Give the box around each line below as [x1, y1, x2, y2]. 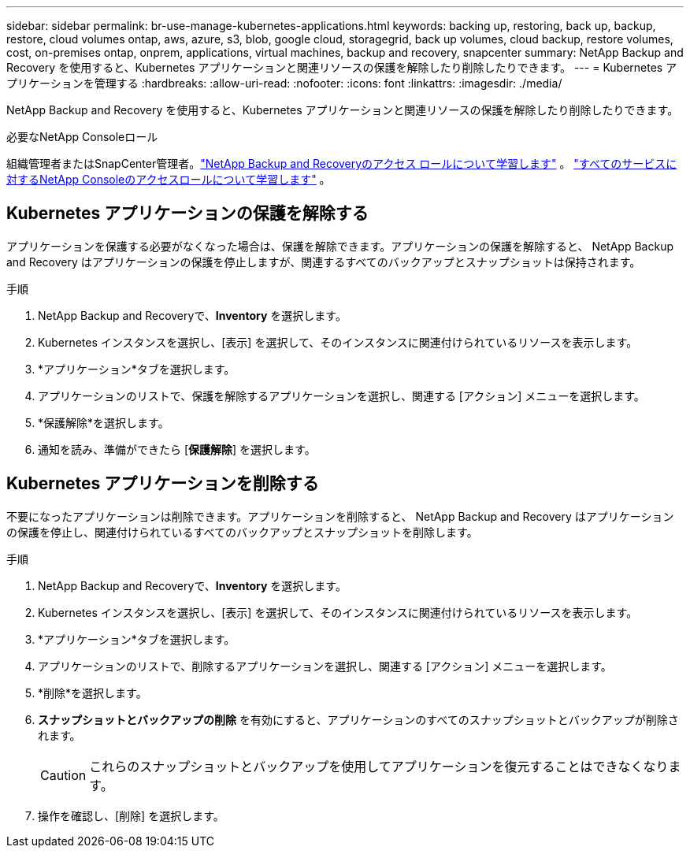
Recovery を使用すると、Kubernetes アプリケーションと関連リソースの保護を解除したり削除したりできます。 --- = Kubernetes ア [6, 61, 677, 74]
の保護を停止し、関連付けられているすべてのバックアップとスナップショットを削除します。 [6, 525, 478, 539]
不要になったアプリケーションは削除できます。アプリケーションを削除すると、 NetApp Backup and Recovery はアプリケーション [6, 509, 674, 523]
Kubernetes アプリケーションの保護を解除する [6, 203, 369, 224]
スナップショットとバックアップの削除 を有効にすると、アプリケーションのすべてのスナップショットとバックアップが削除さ [38, 712, 679, 726]
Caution [40, 767, 87, 783]
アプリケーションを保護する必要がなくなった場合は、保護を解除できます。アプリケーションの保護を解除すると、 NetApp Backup [6, 239, 673, 253]
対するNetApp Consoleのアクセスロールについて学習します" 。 [6, 173, 331, 186]
